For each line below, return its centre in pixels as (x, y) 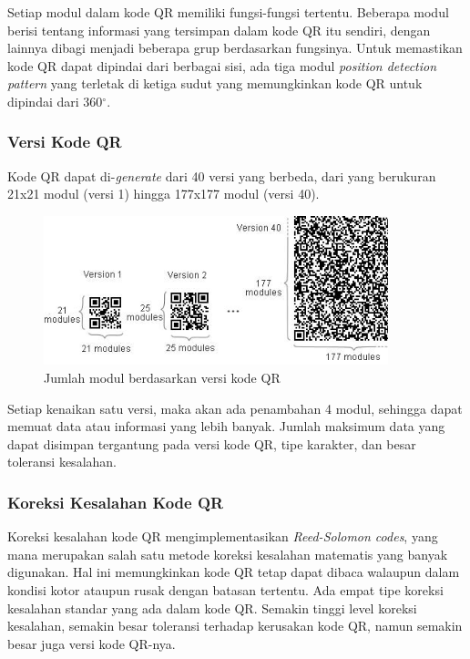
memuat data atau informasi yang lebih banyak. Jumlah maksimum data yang (226, 426)
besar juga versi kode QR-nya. (92, 643)
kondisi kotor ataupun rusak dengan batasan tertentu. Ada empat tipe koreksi (225, 589)
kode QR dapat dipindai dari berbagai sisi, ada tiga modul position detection (222, 65)
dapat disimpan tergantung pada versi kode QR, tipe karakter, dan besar (212, 443)
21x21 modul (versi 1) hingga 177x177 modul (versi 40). (163, 194)
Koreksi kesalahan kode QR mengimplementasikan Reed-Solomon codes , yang (223, 536)
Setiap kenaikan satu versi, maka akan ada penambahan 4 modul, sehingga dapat (235, 408)
